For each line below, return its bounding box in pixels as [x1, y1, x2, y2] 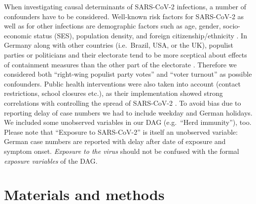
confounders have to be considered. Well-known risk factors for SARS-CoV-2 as [4, 11, 244, 21]
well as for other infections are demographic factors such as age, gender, [4, 21, 221, 31]
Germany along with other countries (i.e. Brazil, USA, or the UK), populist [4, 40, 234, 50]
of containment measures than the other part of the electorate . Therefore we [4, 59, 237, 69]
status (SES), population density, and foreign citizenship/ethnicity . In [34, 30, 247, 40]
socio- [223, 21, 240, 31]
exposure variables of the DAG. [4, 155, 98, 166]
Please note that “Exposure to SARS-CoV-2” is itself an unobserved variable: [4, 126, 238, 137]
